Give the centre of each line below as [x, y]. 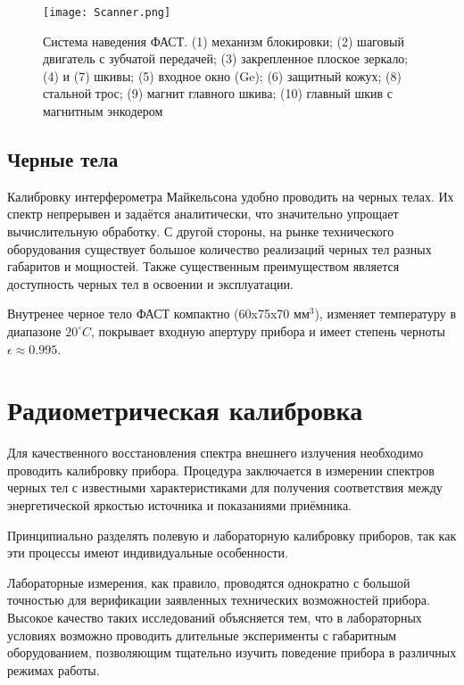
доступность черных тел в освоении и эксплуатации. [150, 283]
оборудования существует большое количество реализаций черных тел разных [220, 248]
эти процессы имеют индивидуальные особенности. [148, 553]
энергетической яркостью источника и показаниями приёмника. [180, 505]
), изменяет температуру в [385, 314]
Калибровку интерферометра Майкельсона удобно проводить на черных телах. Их [231, 196]
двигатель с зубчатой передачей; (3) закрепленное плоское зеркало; [226, 58]
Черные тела [63, 159]
